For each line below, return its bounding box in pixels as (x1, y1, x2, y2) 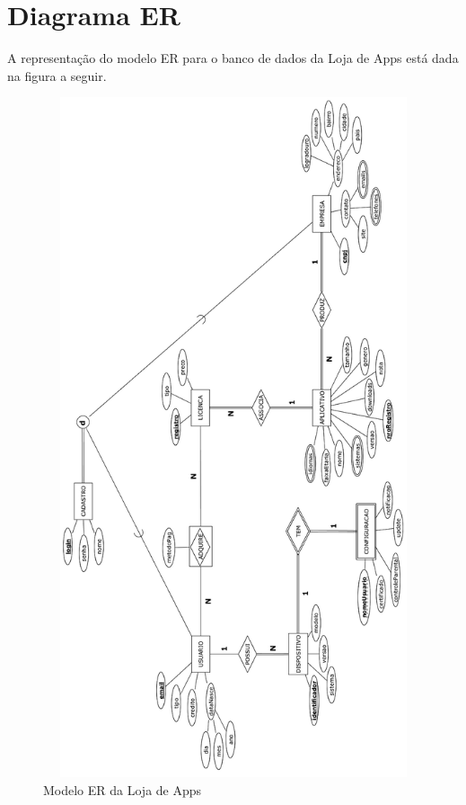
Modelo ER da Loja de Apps (43, 780, 202, 799)
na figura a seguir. (7, 66, 107, 85)
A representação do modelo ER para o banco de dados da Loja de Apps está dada (7, 49, 459, 67)
